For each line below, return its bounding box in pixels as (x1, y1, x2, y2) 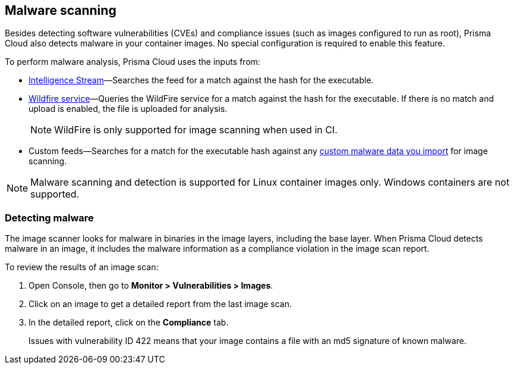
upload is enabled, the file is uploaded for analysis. (29, 104, 228, 114)
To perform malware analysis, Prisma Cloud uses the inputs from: (5, 57, 261, 67)
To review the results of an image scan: (5, 262, 159, 273)
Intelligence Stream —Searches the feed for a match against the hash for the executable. (29, 75, 374, 86)
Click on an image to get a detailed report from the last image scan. (29, 299, 292, 309)
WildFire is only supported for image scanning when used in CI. (54, 124, 338, 136)
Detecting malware (5, 211, 94, 224)
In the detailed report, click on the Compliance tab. (29, 317, 229, 328)
